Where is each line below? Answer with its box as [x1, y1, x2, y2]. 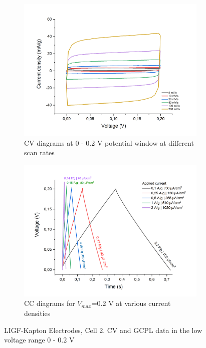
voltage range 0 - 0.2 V [4, 334, 75, 345]
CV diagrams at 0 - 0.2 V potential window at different [24, 137, 194, 148]
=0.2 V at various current [91, 298, 171, 308]
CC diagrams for [24, 298, 75, 308]
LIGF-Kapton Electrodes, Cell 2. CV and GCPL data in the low [4, 324, 202, 335]
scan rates [24, 147, 55, 158]
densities [24, 308, 51, 318]
